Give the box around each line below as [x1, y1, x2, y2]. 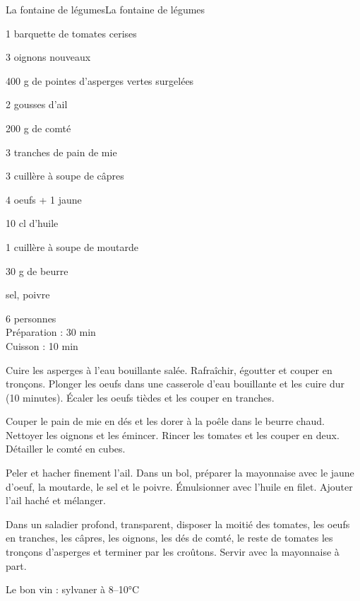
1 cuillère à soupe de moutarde [6, 239, 138, 254]
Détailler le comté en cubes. [6, 441, 126, 456]
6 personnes [6, 310, 56, 325]
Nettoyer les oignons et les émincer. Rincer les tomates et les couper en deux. [6, 427, 340, 442]
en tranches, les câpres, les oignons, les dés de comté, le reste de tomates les [6, 530, 333, 545]
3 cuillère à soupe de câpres [6, 168, 124, 183]
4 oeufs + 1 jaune [6, 192, 82, 206]
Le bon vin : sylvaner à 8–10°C [6, 582, 140, 597]
